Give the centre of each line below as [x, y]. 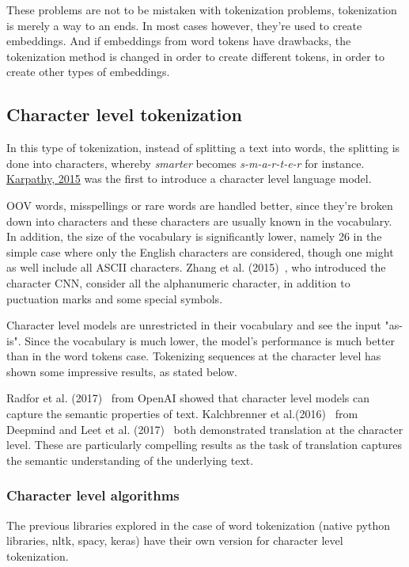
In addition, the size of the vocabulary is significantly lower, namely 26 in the [194, 236]
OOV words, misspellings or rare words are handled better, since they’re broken [200, 205]
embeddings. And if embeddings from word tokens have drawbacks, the [179, 41]
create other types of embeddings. [88, 72]
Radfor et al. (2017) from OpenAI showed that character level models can [188, 398]
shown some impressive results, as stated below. [122, 371]
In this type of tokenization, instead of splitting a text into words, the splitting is [203, 148]
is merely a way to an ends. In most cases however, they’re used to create [184, 25]
